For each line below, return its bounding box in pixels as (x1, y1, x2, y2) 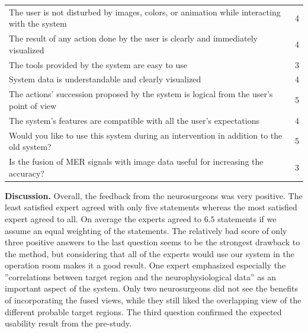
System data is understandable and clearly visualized (9, 73, 201, 85)
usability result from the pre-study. (5, 317, 131, 329)
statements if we (217, 212, 277, 225)
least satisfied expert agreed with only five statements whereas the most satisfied (5, 201, 297, 213)
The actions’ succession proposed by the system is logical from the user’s (9, 88, 273, 100)
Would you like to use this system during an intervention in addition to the (9, 129, 283, 141)
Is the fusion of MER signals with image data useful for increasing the (9, 155, 264, 168)
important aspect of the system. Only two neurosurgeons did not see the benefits (5, 282, 298, 294)
